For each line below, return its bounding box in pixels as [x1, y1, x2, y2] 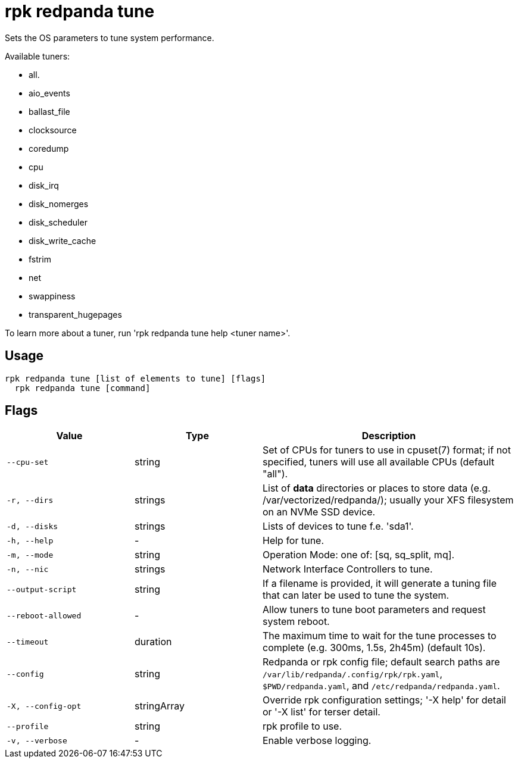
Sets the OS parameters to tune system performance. [5, 32, 214, 43]
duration [135, 636, 172, 648]
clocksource [29, 124, 77, 135]
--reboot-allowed [7, 611, 82, 620]
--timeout [7, 637, 49, 646]
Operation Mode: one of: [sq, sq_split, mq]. [263, 549, 455, 561]
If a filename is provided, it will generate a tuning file [263, 577, 497, 590]
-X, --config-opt [7, 701, 82, 711]
